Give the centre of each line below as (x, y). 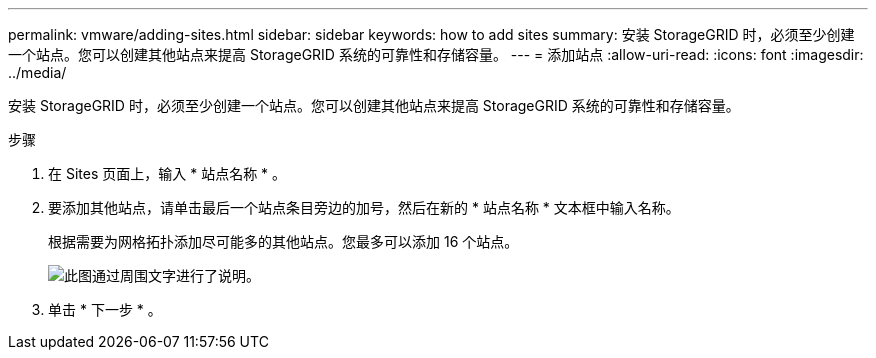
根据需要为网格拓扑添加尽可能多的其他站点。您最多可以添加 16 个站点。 (283, 241)
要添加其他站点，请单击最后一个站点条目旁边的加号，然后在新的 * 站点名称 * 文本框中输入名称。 (364, 207)
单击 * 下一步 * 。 (105, 309)
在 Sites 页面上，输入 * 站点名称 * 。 (167, 173)
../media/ (37, 72)
